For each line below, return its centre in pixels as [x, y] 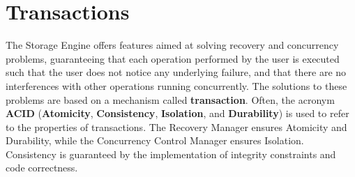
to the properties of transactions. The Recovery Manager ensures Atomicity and [176, 126]
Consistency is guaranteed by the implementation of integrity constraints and [171, 154]
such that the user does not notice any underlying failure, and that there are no [176, 72]
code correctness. [42, 168]
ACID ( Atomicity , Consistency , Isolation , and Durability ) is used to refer [177, 113]
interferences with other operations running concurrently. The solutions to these [176, 85]
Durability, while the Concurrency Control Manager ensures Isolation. [155, 140]
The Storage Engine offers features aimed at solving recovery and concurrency [172, 45]
